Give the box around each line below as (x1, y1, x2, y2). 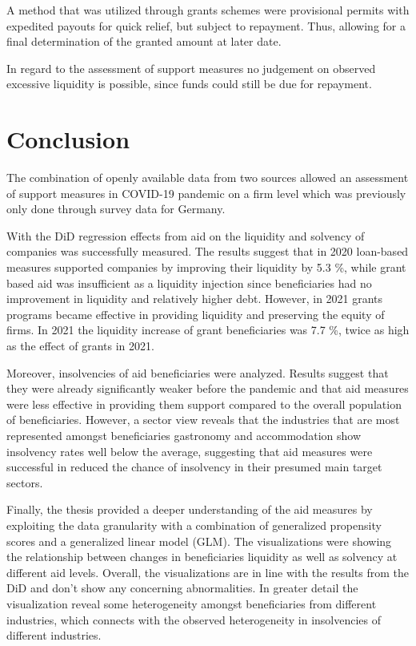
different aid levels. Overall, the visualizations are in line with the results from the (6, 563, 410, 580)
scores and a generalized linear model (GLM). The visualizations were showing (6, 532, 392, 549)
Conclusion (6, 123, 130, 155)
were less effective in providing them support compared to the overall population (6, 395, 402, 412)
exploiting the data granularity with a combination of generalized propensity (6, 516, 382, 533)
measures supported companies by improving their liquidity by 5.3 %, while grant (6, 259, 406, 276)
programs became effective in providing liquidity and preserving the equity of (6, 305, 385, 322)
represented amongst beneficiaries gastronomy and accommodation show (6, 427, 362, 443)
